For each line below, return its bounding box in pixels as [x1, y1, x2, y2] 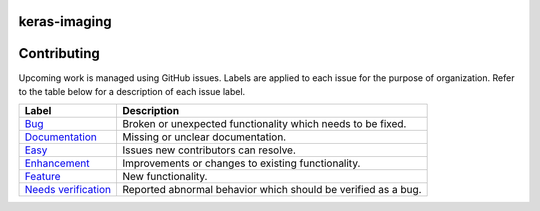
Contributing [18, 45, 100, 62]
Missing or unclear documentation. [121, 130, 287, 144]
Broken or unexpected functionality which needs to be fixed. [121, 117, 407, 131]
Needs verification [24, 183, 112, 197]
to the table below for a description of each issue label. [18, 85, 246, 97]
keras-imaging [18, 13, 112, 30]
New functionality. [121, 170, 208, 184]
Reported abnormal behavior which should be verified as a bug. [121, 183, 422, 197]
